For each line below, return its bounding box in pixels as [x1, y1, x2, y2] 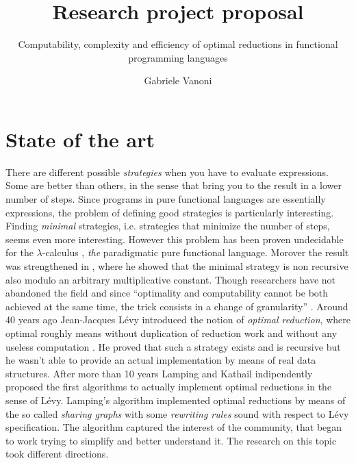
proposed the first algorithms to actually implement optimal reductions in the [5, 379, 332, 394]
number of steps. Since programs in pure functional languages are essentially [5, 192, 326, 206]
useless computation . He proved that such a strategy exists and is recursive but [5, 339, 341, 353]
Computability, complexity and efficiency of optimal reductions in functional [18, 37, 338, 51]
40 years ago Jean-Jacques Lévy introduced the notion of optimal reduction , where [5, 312, 351, 327]
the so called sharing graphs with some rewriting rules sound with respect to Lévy [5, 406, 349, 421]
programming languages [128, 50, 228, 64]
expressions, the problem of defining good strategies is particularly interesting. [5, 205, 334, 219]
